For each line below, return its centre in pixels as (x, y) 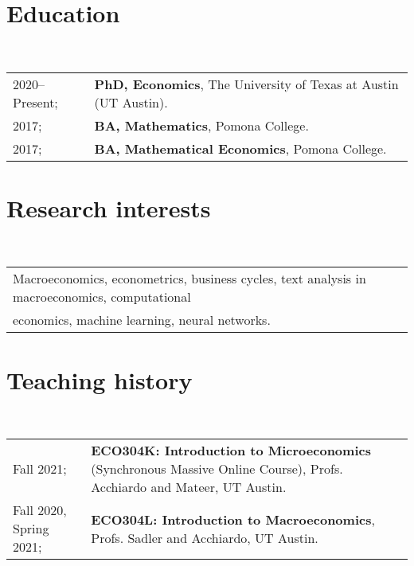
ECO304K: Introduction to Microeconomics (231, 451)
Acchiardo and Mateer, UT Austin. (189, 487)
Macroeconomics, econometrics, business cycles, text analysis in (189, 279)
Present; (35, 102)
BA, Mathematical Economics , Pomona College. (240, 148)
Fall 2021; (40, 469)
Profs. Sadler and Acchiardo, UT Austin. (205, 537)
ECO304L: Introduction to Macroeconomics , (233, 519)
